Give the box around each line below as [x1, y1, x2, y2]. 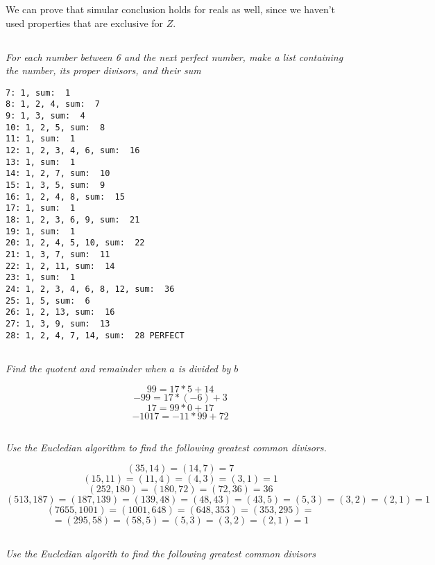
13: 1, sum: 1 [6, 157, 76, 167]
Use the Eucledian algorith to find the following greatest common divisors [6, 546, 316, 560]
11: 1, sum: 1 [6, 134, 76, 144]
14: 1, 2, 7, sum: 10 [6, 168, 110, 179]
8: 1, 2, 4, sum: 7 [6, 99, 101, 110]
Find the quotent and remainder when [6, 360, 167, 375]
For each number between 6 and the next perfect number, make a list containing [6, 49, 343, 64]
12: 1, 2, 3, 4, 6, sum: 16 [6, 146, 140, 156]
